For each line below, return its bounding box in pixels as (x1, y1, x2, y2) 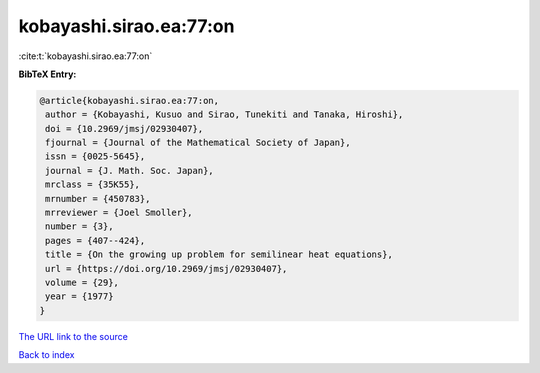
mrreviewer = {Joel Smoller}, (45, 207, 194, 219)
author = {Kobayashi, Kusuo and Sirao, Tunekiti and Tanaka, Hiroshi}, (45, 109, 404, 120)
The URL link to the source (18, 330, 129, 342)
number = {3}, (45, 221, 114, 232)
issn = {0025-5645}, (45, 151, 146, 162)
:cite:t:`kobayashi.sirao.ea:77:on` (18, 50, 153, 62)
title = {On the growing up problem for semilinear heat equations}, (45, 249, 394, 260)
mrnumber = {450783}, (45, 193, 151, 204)
